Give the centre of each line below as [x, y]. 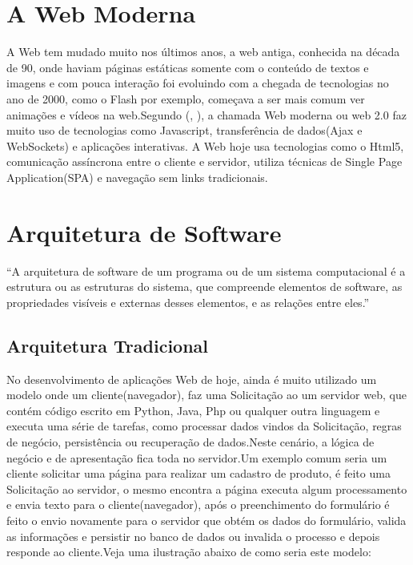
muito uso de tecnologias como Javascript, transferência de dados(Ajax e [184, 130]
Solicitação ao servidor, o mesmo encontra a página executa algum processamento [207, 488]
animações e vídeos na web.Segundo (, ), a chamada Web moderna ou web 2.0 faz [206, 114]
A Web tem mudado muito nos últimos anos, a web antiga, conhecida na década [203, 52]
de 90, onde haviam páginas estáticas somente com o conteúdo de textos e [188, 67]
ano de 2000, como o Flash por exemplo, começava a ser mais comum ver [186, 98]
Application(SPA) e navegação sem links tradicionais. [137, 177]
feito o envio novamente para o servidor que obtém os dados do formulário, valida [206, 520]
